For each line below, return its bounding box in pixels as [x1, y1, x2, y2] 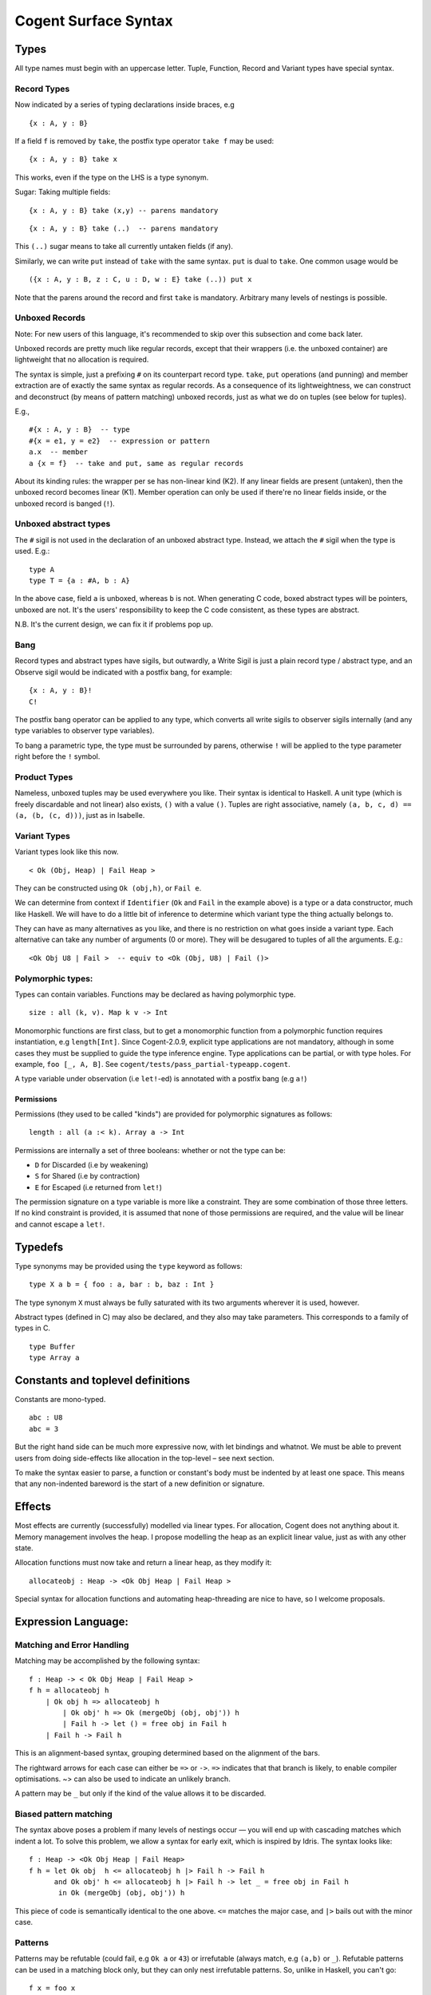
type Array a [29, 1353, 80, 1362]
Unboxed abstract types [14, 519, 111, 530]
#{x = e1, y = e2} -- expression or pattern [29, 436, 211, 445]
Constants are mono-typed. [14, 1395, 106, 1404]
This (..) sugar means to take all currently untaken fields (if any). [14, 242, 233, 251]
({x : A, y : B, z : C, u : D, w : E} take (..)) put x [29, 275, 252, 284]
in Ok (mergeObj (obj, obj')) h [58, 1888, 185, 1898]
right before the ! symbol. [14, 752, 101, 761]
